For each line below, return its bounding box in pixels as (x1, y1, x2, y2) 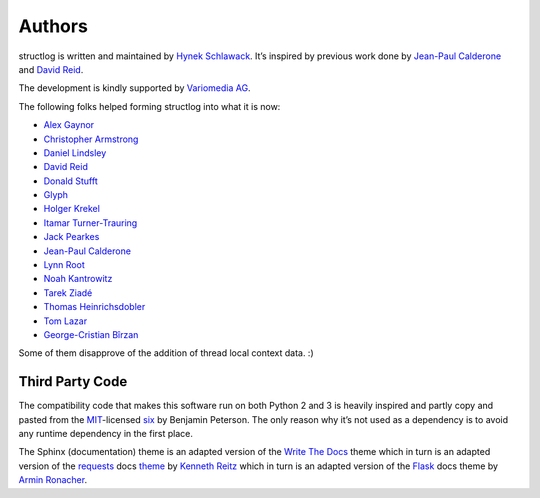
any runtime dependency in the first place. (18, 428, 194, 440)
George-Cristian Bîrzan (43, 328, 139, 340)
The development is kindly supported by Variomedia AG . (18, 82, 251, 94)
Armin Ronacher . (18, 474, 88, 486)
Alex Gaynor (43, 119, 95, 131)
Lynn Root (43, 259, 85, 271)
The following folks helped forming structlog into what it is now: (18, 100, 281, 112)
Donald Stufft (43, 175, 99, 187)
